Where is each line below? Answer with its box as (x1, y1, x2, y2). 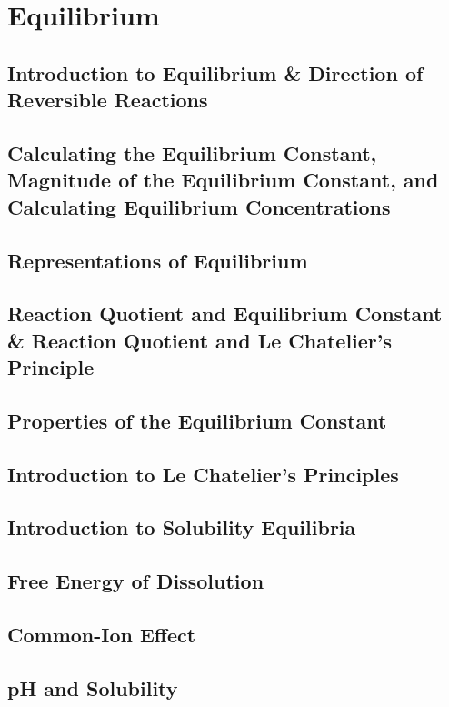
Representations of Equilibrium (7, 246, 308, 274)
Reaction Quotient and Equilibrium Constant (7, 299, 443, 328)
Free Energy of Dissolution (7, 567, 264, 595)
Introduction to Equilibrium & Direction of (7, 58, 424, 86)
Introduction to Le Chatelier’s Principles (7, 460, 399, 488)
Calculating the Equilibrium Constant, (7, 138, 377, 167)
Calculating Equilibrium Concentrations (7, 192, 391, 220)
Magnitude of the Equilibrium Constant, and (7, 166, 439, 194)
